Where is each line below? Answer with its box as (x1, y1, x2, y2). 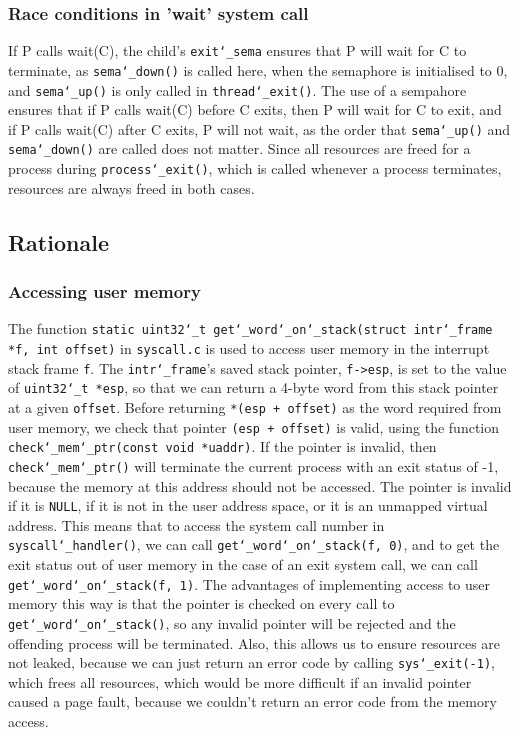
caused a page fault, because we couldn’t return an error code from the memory (8, 691, 497, 712)
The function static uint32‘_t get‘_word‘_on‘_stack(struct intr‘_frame (8, 318, 493, 339)
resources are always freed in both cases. (8, 177, 255, 198)
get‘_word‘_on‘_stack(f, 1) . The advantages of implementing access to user (8, 573, 490, 594)
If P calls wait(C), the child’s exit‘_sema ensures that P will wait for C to (8, 40, 467, 61)
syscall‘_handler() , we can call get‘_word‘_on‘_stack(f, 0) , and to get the (8, 534, 500, 555)
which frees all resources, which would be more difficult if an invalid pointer (8, 671, 472, 692)
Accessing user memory (8, 279, 201, 304)
